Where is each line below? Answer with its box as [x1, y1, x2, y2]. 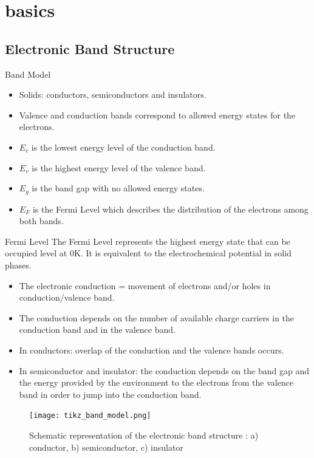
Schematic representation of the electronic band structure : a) [29, 428, 259, 441]
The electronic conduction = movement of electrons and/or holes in [19, 279, 271, 292]
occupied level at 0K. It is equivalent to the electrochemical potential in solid [5, 247, 292, 259]
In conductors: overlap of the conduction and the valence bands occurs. [19, 343, 284, 356]
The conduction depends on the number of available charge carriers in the [19, 311, 295, 324]
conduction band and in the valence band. [19, 323, 176, 336]
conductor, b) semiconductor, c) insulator [29, 440, 183, 453]
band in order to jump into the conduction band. [19, 388, 202, 400]
